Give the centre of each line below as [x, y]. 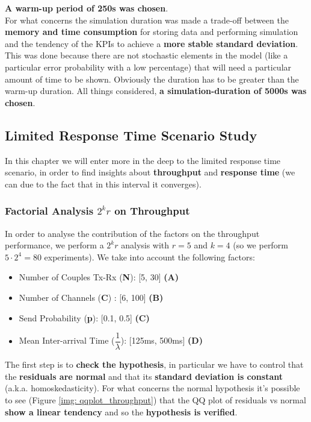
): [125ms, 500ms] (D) [162, 340]
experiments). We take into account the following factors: [149, 257]
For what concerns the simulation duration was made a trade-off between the [147, 20]
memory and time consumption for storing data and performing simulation [152, 32]
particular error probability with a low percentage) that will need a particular [148, 67]
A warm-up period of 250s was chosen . [87, 8]
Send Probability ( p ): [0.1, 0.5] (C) [84, 317]
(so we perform [260, 245]
